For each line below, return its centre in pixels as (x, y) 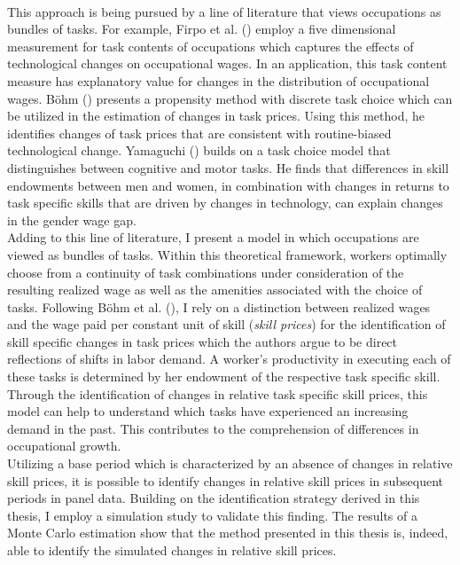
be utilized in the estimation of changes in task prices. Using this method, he (216, 116)
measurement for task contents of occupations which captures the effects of (211, 46)
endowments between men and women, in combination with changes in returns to (228, 185)
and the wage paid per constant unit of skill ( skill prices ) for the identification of (226, 324)
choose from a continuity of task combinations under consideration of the (206, 272)
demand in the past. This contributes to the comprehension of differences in (213, 428)
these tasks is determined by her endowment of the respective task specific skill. (224, 377)
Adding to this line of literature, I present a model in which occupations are (213, 237)
